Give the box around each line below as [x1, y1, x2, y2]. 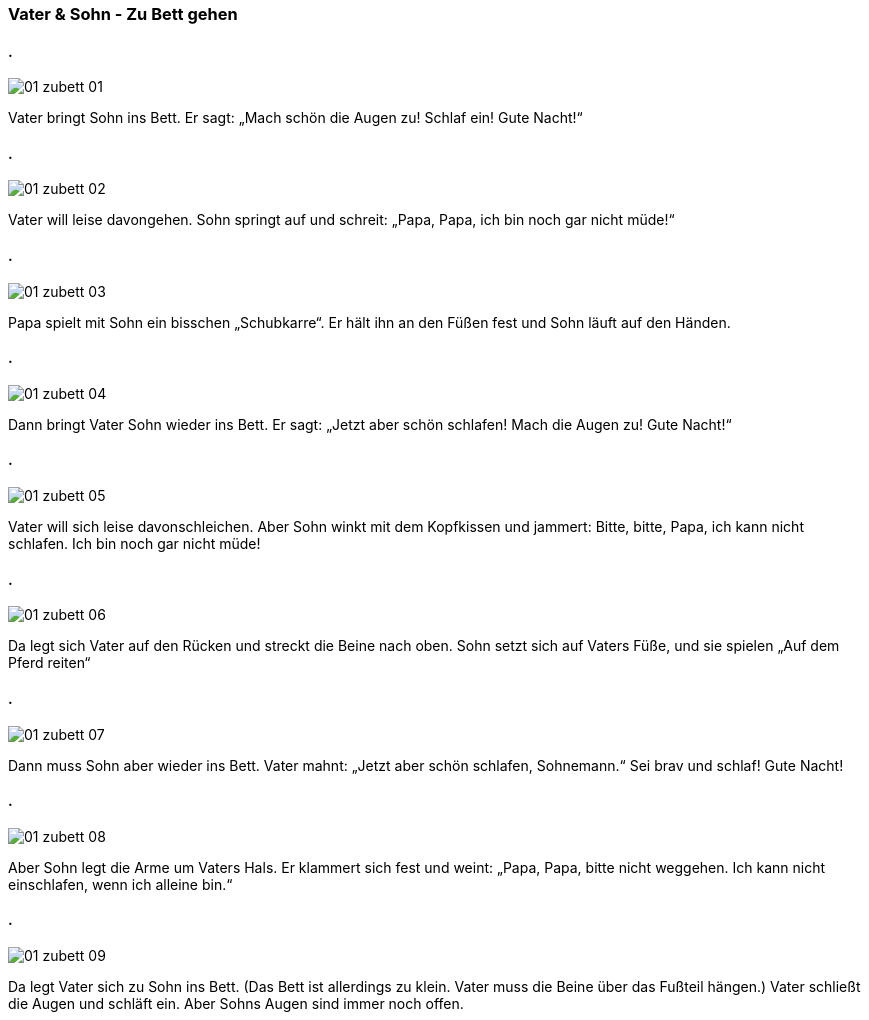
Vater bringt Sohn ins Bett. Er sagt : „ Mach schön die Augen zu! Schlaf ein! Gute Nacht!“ [8, 109, 583, 127]
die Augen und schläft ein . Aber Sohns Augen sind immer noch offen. [8, 994, 464, 1012]
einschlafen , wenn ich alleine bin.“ [8, 875, 233, 893]
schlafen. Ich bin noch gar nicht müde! [8, 535, 261, 553]
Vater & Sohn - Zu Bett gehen [8, 4, 238, 24]
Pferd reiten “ [8, 654, 91, 672]
